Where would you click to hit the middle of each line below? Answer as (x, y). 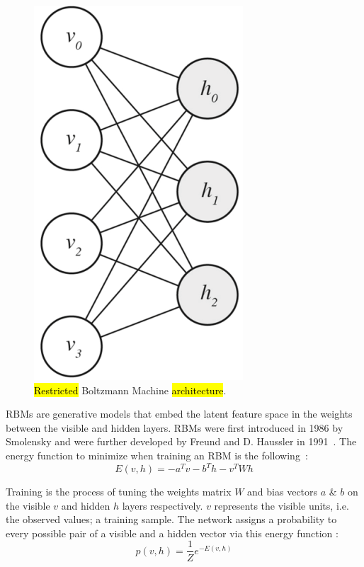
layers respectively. (163, 505)
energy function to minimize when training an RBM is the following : (157, 455)
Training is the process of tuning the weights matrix (119, 492)
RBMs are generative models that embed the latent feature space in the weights (179, 414)
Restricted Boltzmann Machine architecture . (130, 390)
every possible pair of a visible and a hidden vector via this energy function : (172, 533)
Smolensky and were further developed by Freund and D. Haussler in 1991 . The (181, 441)
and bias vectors (283, 492)
